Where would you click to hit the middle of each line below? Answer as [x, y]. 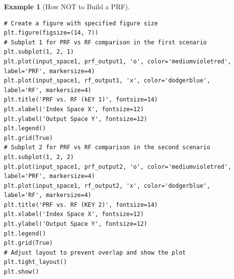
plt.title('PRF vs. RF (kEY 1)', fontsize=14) [81, 100]
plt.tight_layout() [35, 262]
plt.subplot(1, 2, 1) [39, 52]
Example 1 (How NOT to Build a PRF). [67, 6]
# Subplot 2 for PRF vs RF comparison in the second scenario [107, 148]
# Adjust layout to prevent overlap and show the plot [95, 252]
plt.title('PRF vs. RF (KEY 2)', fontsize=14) [81, 205]
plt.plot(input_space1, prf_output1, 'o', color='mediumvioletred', [118, 61]
